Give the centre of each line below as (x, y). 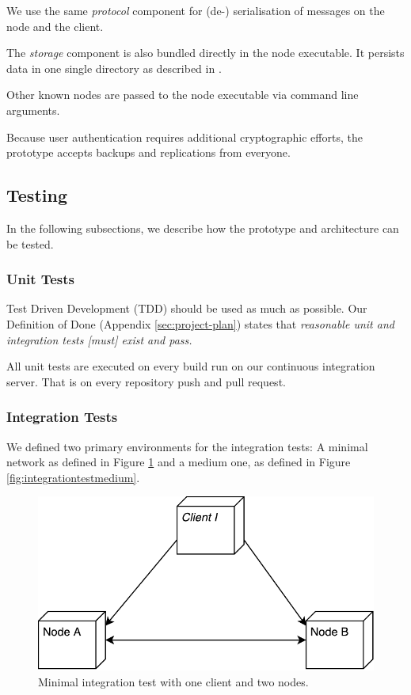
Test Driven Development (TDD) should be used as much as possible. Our (187, 308)
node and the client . (55, 26)
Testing (37, 195)
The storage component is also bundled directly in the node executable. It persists (205, 53)
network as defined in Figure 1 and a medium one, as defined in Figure (179, 462)
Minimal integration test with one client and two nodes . (173, 682)
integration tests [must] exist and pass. (99, 339)
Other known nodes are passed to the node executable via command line (183, 95)
